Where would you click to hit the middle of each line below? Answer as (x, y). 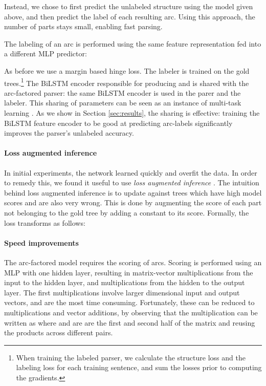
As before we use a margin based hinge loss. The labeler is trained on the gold (127, 70)
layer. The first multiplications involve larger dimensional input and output (122, 292)
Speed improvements (41, 242)
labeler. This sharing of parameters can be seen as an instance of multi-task (123, 103)
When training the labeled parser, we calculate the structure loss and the (131, 357)
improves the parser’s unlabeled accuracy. (69, 133)
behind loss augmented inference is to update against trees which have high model (133, 192)
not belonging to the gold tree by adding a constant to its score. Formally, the (127, 212)
